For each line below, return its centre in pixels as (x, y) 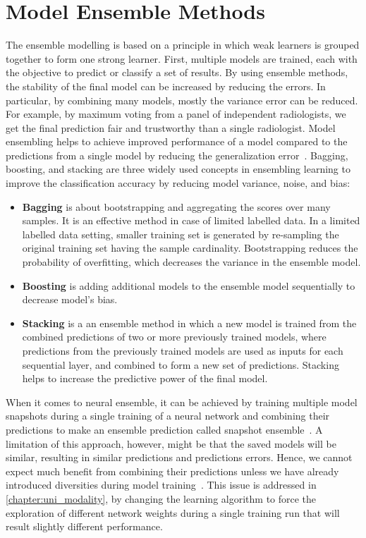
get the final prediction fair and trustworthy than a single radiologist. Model (171, 127)
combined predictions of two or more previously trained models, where (174, 337)
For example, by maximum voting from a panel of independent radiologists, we (176, 114)
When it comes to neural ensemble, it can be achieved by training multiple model (182, 402)
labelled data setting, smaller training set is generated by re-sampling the (181, 234)
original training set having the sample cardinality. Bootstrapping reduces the (190, 248)
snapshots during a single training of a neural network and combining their (168, 416)
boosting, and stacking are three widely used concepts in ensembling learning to (178, 169)
